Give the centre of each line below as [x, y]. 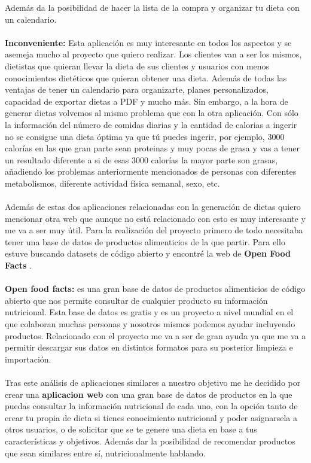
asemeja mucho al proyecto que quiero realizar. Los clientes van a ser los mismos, [153, 54]
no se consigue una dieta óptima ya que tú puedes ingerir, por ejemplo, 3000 [145, 136]
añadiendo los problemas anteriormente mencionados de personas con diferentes [151, 171]
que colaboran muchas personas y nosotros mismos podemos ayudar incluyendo [150, 324]
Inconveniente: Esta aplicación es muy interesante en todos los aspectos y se [148, 42]
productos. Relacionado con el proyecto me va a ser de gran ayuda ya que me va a [155, 335]
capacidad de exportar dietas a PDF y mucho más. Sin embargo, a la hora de [147, 101]
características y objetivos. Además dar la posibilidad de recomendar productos [150, 441]
